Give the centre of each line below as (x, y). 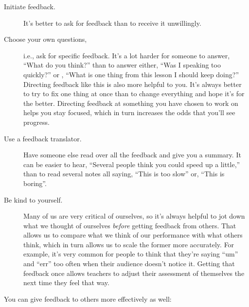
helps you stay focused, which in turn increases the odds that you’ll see (129, 112)
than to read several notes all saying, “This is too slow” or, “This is (124, 174)
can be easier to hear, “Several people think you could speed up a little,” (132, 164)
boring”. (35, 183)
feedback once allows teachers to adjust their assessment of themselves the (134, 273)
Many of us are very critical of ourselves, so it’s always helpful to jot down (134, 216)
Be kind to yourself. (33, 199)
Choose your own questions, (45, 39)
